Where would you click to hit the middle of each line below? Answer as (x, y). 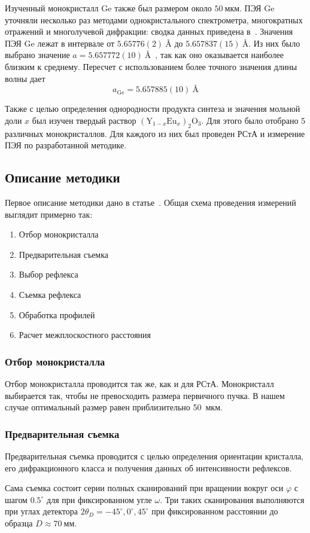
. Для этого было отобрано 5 (253, 120)
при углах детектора (41, 511)
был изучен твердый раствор (84, 120)
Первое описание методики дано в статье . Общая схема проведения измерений (151, 202)
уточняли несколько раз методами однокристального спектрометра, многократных (154, 19)
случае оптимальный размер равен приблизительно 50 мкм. (114, 407)
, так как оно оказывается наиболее (220, 55)
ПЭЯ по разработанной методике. (66, 145)
